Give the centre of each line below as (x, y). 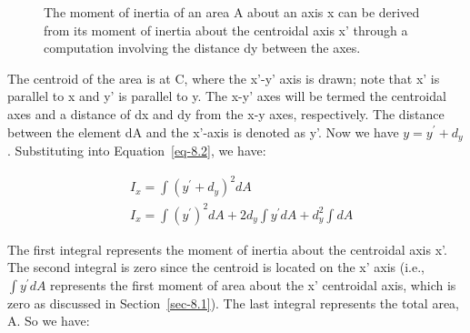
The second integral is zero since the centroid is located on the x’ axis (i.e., (216, 267)
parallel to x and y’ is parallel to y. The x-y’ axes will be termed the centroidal (227, 96)
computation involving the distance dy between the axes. (202, 48)
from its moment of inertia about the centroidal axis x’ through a (226, 30)
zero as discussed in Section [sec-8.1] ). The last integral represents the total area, (233, 303)
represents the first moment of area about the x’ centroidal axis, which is (253, 284)
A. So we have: (49, 321)
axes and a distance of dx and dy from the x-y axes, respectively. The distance (226, 113)
